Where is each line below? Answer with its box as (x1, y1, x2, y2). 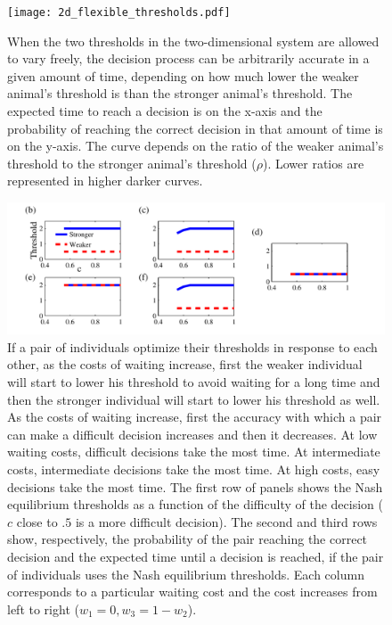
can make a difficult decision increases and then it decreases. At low (7, 424, 378, 443)
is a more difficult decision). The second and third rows (75, 512, 378, 530)
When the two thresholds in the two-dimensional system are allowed (7, 31, 380, 50)
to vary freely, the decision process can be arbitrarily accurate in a (7, 49, 370, 68)
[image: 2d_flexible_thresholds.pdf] (7, 6, 231, 19)
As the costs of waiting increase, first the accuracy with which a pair (7, 407, 382, 426)
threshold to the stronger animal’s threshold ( (7, 153, 257, 172)
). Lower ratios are (262, 153, 364, 172)
